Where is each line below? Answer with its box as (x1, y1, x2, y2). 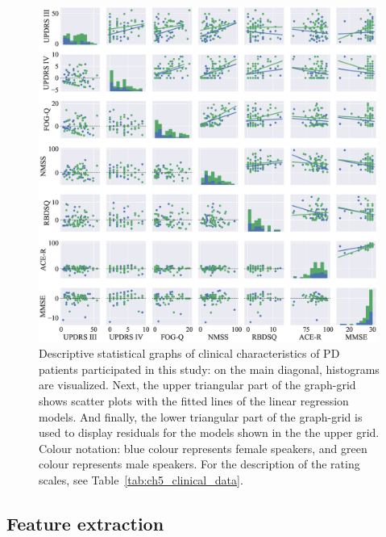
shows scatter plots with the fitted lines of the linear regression (39, 392, 349, 409)
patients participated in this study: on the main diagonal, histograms (39, 360, 380, 377)
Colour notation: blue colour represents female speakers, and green (39, 439, 367, 456)
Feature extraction (6, 510, 164, 535)
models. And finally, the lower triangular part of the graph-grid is (39, 408, 363, 425)
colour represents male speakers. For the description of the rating (39, 455, 360, 472)
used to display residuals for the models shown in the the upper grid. (39, 424, 380, 441)
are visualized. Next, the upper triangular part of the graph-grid (39, 376, 356, 393)
